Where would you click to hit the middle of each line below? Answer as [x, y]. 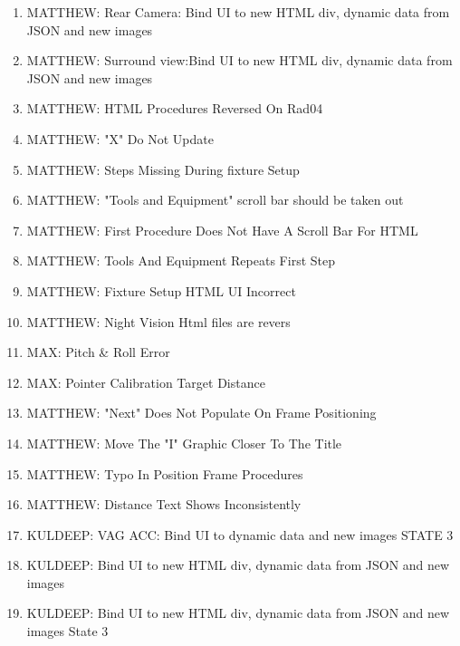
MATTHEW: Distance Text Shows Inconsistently [164, 504]
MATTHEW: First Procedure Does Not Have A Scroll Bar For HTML [222, 230]
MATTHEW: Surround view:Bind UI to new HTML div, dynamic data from [240, 60]
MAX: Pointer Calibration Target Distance [146, 382]
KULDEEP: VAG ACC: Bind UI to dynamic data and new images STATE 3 [240, 534]
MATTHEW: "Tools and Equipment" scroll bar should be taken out [215, 200]
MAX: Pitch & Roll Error [98, 352]
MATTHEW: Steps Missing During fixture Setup [163, 169]
